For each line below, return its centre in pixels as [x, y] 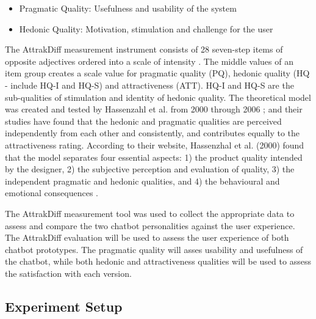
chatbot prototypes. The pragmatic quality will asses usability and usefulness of [154, 249]
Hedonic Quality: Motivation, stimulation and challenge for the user [146, 28]
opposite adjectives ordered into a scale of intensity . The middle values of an [149, 61]
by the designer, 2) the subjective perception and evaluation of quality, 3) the [150, 169]
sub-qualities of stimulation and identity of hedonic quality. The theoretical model [158, 97]
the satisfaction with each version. [68, 273]
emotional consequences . [52, 193]
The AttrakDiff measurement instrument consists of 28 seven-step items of [144, 49]
